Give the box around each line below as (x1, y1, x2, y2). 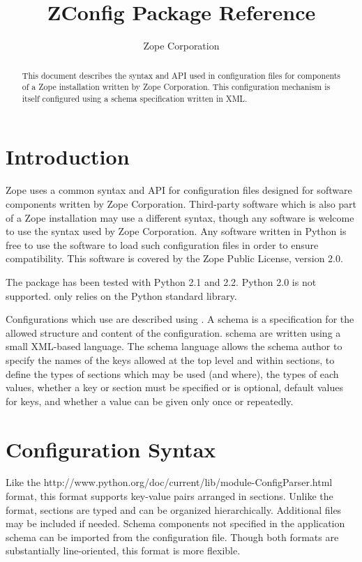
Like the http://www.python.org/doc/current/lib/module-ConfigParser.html (6, 475, 333, 489)
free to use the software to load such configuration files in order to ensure (6, 237, 319, 252)
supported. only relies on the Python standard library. (6, 288, 237, 303)
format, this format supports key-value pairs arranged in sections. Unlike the (6, 489, 333, 503)
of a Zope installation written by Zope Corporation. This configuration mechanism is (22, 81, 331, 93)
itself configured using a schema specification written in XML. (22, 92, 248, 104)
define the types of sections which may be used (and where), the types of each (6, 366, 339, 381)
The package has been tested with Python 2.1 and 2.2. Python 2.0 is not (6, 274, 317, 289)
